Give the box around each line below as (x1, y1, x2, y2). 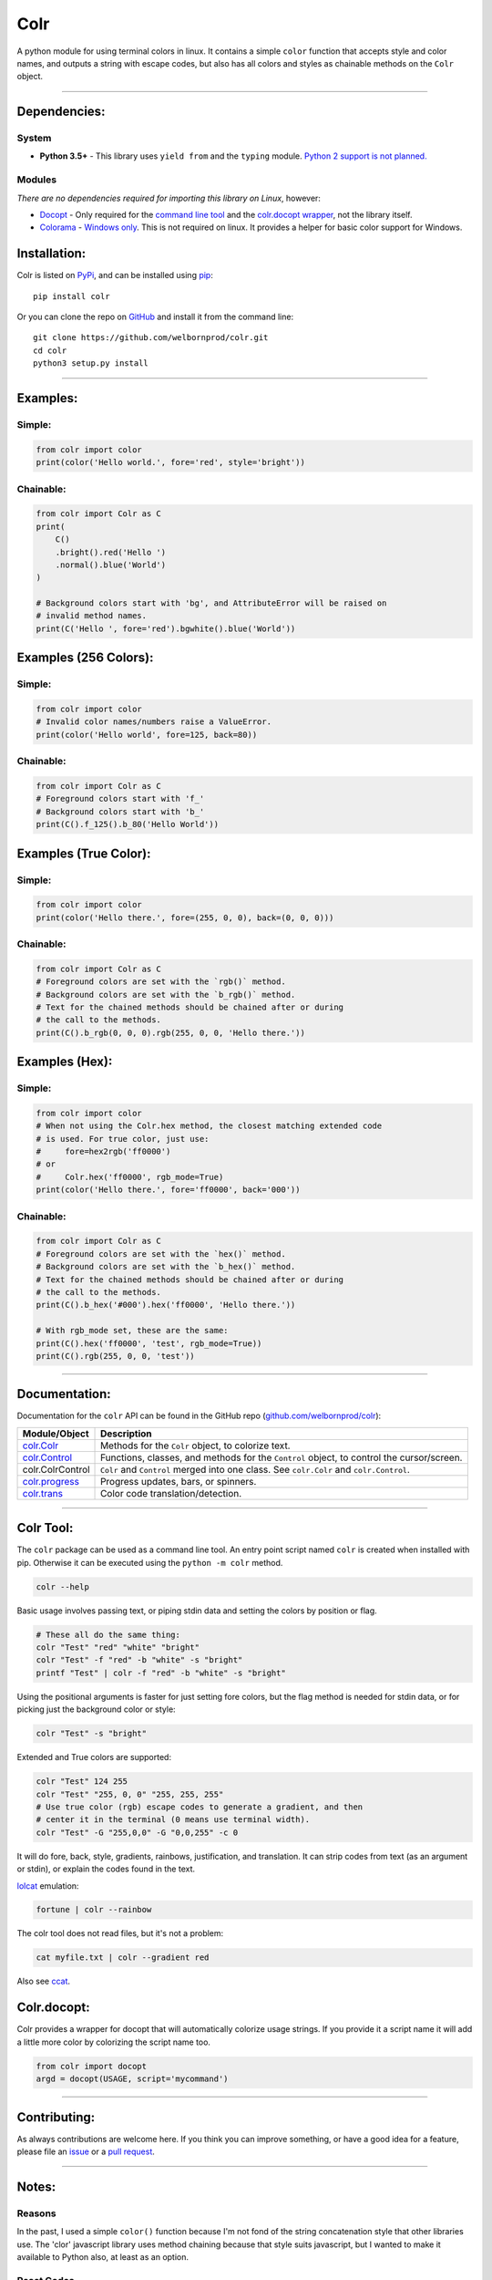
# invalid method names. (36, 611, 148, 621)
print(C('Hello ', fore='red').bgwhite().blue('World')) (36, 623, 296, 634)
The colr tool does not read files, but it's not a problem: (16, 1928, 224, 1939)
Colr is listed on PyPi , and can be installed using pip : (16, 270, 213, 281)
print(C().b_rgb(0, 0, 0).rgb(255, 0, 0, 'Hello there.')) (36, 1027, 305, 1038)
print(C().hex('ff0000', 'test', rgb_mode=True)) (36, 1338, 262, 1349)
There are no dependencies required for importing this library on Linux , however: (16, 192, 321, 203)
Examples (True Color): (16, 845, 151, 861)
